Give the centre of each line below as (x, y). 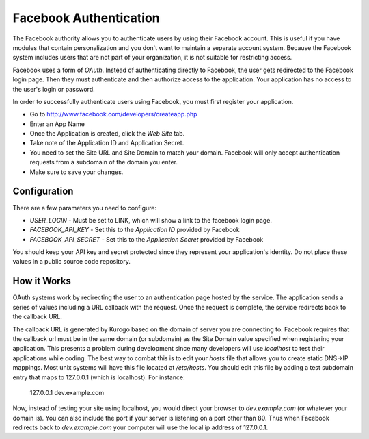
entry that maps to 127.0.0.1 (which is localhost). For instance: (99, 377)
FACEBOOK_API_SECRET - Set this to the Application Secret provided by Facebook (147, 239)
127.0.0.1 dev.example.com (67, 392)
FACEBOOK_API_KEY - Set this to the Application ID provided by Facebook (135, 230)
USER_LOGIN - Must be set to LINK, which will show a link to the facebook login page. (151, 220)
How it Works (42, 281)
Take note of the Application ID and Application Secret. (107, 143)
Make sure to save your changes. (77, 172)
